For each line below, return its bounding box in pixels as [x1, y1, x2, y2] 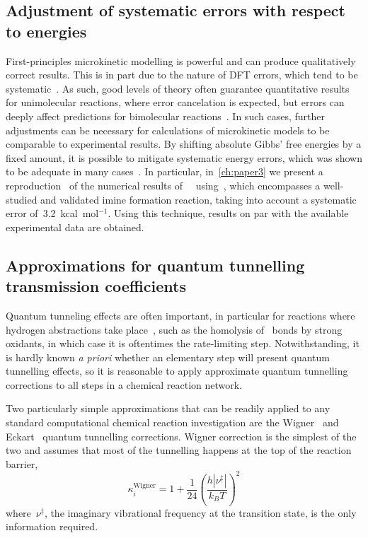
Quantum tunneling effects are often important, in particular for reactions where [6, 308, 355, 322]
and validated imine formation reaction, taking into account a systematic [40, 192, 357, 206]
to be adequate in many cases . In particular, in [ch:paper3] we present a [6, 164, 323, 179]
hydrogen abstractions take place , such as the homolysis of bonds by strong [6, 322, 343, 337]
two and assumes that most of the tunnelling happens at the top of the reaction [6, 443, 352, 457]
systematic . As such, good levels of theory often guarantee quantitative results [6, 81, 350, 95]
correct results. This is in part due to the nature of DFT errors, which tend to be [6, 67, 358, 82]
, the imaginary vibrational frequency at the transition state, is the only [44, 505, 357, 520]
